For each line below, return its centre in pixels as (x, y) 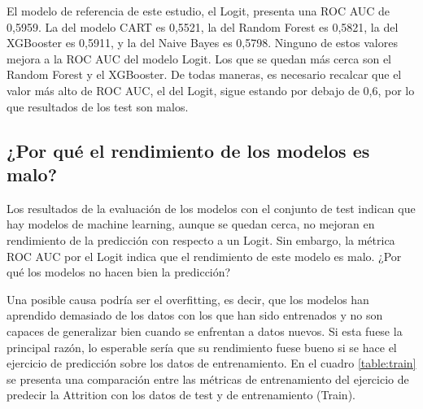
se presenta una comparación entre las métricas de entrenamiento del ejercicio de (208, 379)
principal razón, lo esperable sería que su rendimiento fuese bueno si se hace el (202, 347)
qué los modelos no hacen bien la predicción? (119, 272)
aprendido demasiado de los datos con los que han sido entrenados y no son (195, 315)
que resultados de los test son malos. (98, 106)
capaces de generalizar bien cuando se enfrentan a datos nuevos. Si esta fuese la (205, 331)
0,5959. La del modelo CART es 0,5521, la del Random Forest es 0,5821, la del (203, 26)
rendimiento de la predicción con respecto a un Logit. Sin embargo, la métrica (201, 239)
